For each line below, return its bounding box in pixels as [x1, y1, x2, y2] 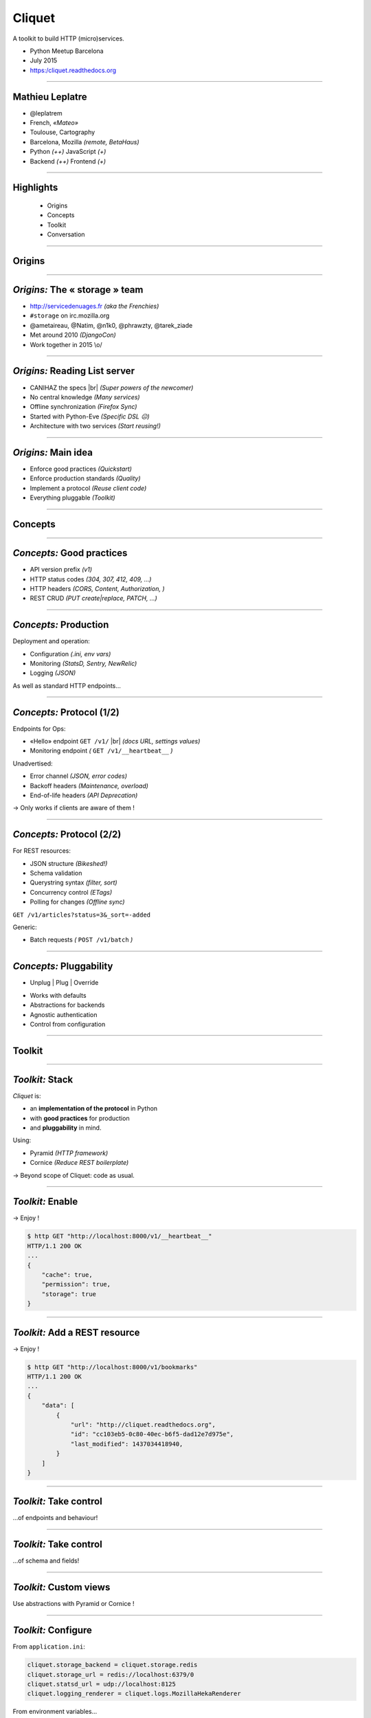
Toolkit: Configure [12, 1625, 93, 1636]
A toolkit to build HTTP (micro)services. [12, 34, 125, 43]
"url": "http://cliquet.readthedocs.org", [70, 1421, 216, 1429]
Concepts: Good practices [12, 547, 128, 559]
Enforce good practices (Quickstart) [30, 465, 132, 473]
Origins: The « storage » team [12, 284, 144, 295]
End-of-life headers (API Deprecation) [30, 791, 138, 799]
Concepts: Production [12, 619, 109, 631]
